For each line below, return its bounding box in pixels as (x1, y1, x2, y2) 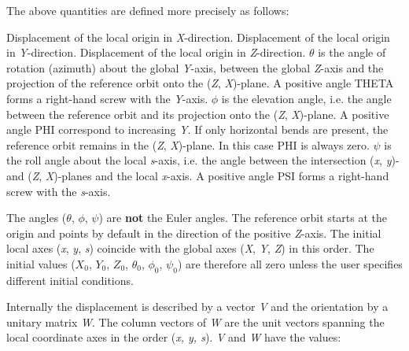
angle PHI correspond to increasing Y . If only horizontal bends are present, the (6, 121, 389, 138)
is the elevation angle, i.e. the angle (221, 90, 392, 106)
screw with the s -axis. (6, 183, 111, 199)
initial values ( (6, 255, 76, 272)
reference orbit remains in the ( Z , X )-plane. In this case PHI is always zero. (6, 136, 370, 153)
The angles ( (6, 209, 67, 226)
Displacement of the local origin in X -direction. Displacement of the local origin (6, 28, 390, 45)
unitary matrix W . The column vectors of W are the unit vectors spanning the (6, 313, 385, 330)
